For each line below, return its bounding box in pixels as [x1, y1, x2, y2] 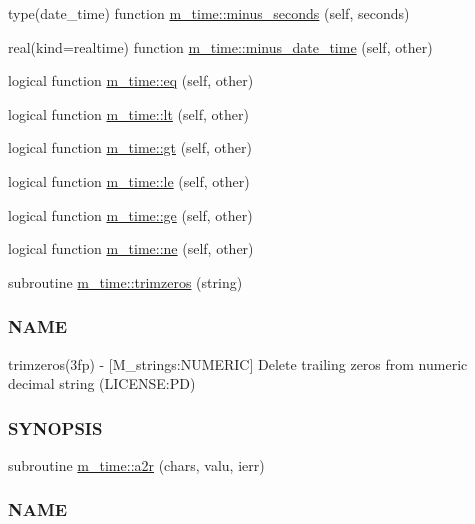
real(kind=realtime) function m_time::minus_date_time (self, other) [8, 36, 433, 57]
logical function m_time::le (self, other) [8, 170, 250, 191]
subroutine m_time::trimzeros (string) [8, 271, 243, 292]
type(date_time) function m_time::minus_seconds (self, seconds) [8, 3, 410, 23]
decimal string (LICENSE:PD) [8, 373, 196, 394]
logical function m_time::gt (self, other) [8, 137, 252, 158]
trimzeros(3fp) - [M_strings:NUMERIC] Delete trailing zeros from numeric [8, 353, 468, 374]
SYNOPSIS [8, 415, 103, 440]
